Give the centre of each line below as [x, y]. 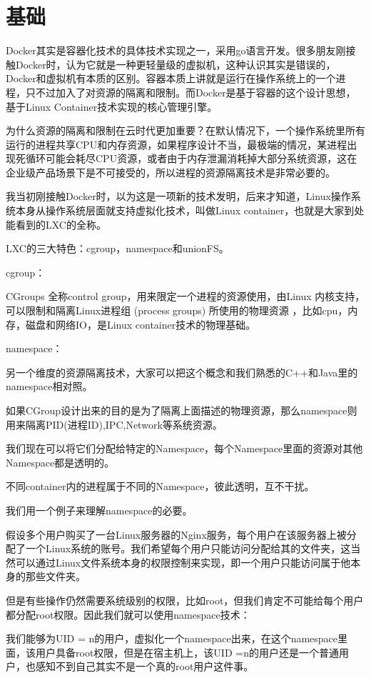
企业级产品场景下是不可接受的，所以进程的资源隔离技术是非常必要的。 [171, 172]
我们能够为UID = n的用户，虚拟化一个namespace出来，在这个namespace [172, 638]
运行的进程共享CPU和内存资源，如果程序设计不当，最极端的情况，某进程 [177, 144]
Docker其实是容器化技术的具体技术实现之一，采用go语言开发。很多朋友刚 [176, 50]
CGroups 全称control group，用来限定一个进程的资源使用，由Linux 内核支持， [185, 296]
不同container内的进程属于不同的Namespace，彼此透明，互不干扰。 [160, 486]
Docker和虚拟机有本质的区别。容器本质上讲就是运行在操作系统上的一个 [171, 78]
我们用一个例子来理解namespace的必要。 [99, 510]
